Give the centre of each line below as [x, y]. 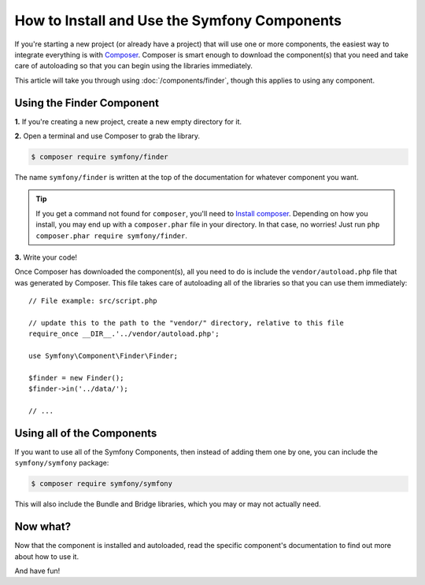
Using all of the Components [86, 433]
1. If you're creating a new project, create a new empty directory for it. [128, 121]
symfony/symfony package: [62, 463]
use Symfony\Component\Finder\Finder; [103, 356]
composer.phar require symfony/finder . [112, 235]
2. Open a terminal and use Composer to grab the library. [107, 136]
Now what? [42, 527]
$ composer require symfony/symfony [102, 484]
